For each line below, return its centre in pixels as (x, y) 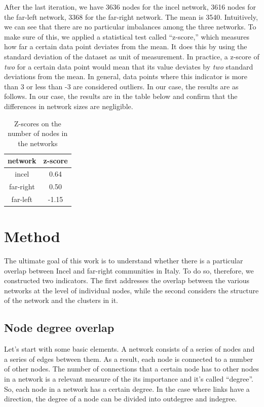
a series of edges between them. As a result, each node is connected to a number (129, 359)
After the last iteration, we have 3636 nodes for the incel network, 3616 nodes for (130, 7)
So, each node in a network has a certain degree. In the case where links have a (127, 388)
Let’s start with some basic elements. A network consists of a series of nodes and (129, 349)
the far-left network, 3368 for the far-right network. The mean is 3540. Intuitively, (131, 16)
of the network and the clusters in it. (61, 300)
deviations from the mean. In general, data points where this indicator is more (126, 76)
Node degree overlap (59, 328)
